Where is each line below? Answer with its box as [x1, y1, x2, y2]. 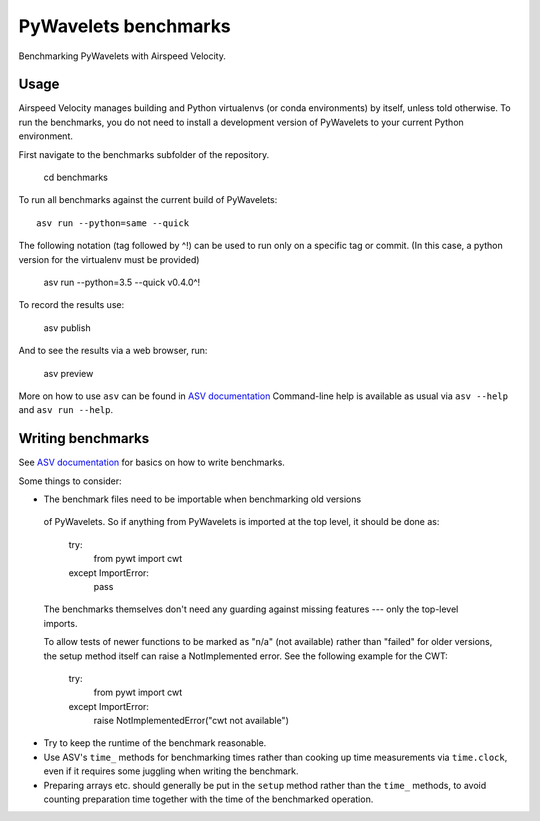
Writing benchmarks [18, 430, 150, 447]
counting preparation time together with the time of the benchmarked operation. [43, 793, 374, 805]
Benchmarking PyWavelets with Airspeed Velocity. [18, 50, 227, 62]
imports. [43, 617, 78, 629]
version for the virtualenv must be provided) [18, 253, 200, 265]
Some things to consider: [18, 475, 122, 487]
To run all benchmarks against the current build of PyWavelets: [18, 194, 278, 206]
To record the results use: [18, 299, 125, 311]
